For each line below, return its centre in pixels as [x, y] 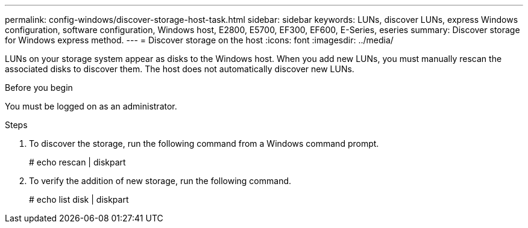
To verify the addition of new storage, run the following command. [160, 181]
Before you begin [39, 88]
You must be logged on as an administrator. [91, 106]
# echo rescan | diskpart [77, 162]
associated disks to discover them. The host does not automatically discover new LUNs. [180, 69]
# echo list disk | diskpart [79, 199]
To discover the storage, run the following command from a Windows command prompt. [204, 143]
